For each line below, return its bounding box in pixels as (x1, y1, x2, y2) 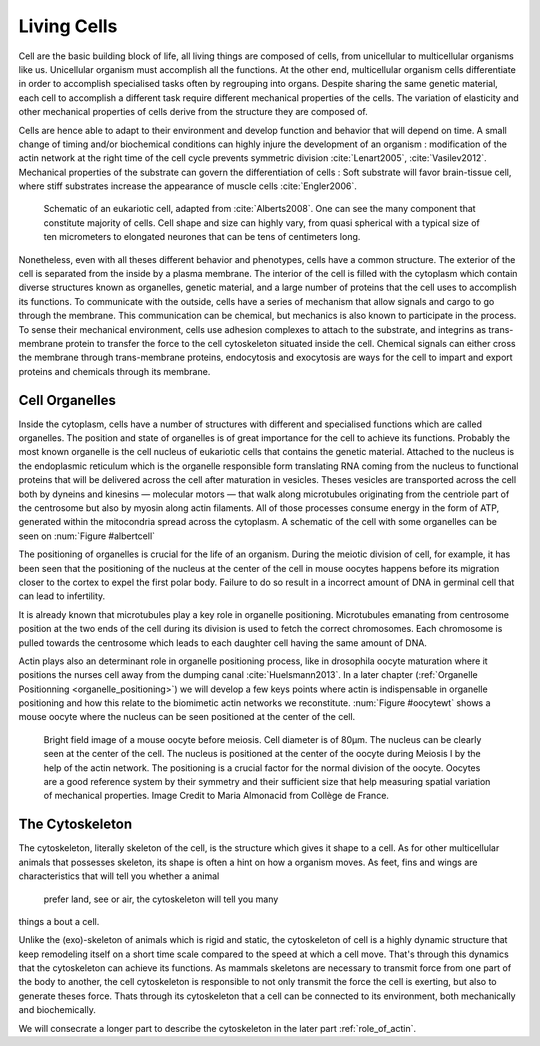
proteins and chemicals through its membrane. (18, 365, 211, 377)
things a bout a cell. (18, 915, 100, 927)
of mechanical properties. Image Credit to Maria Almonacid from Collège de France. (43, 790, 390, 802)
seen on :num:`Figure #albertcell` (18, 530, 155, 542)
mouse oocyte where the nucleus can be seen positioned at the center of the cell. (18, 711, 356, 723)
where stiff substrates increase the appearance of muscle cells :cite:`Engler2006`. (18, 180, 357, 192)
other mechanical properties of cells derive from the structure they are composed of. (18, 106, 369, 118)
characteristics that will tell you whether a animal (18, 870, 220, 882)
